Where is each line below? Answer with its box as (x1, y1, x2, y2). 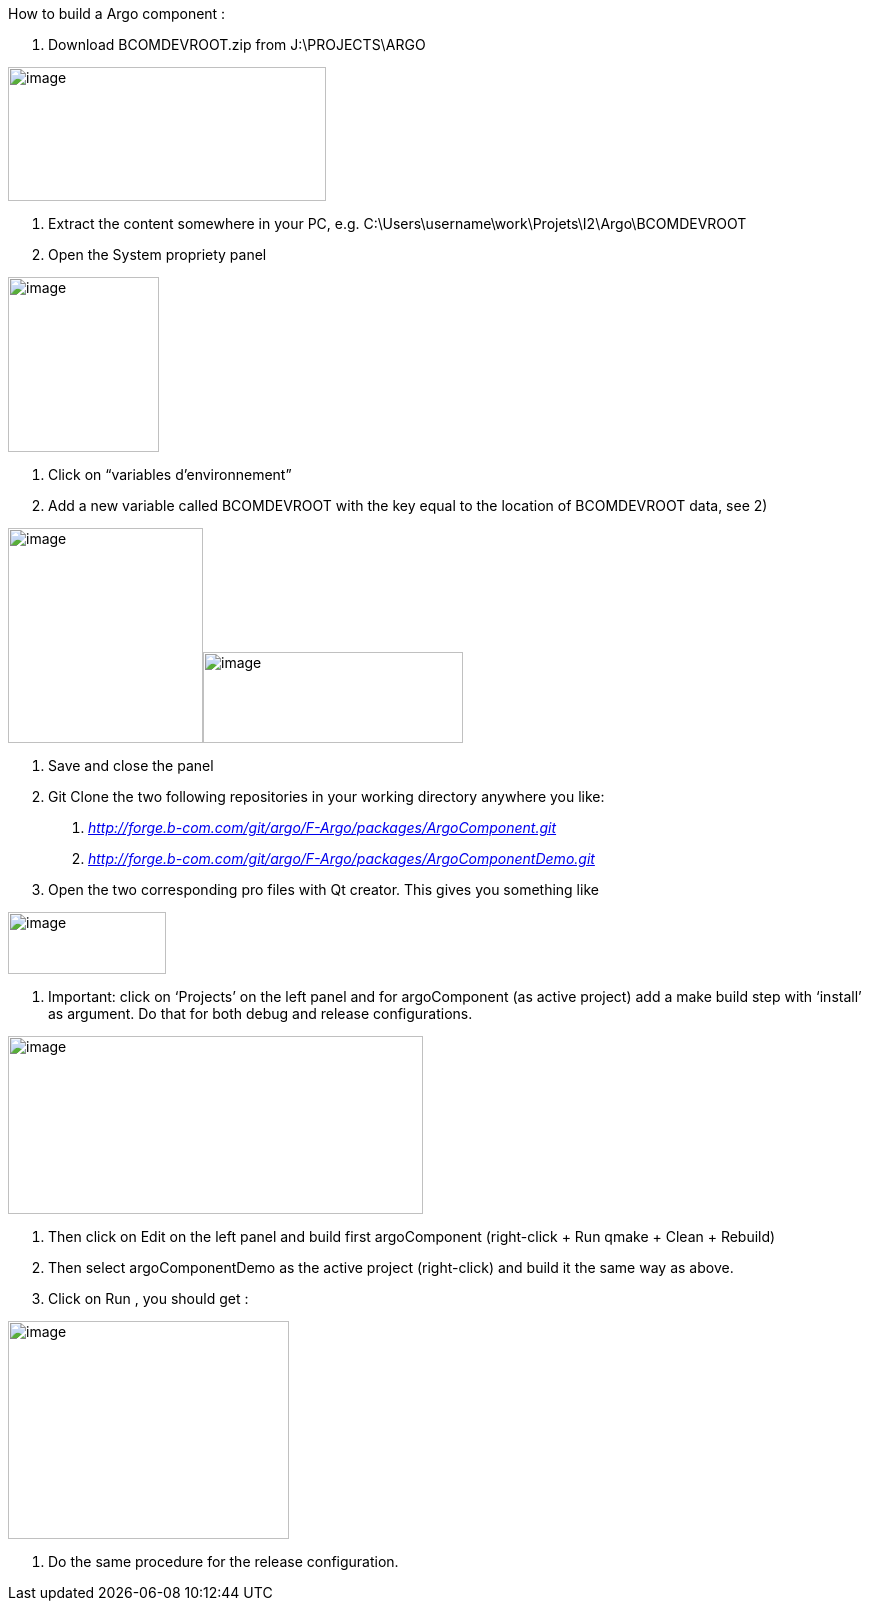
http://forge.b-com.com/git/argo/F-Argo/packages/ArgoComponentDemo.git (88, 850, 595, 867)
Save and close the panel (48, 757, 214, 774)
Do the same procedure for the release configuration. (48, 1553, 399, 1570)
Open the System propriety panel (48, 246, 267, 263)
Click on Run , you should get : (48, 1290, 249, 1307)
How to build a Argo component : (8, 5, 226, 22)
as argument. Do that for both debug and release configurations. (48, 1005, 473, 1022)
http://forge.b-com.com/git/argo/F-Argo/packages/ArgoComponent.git (88, 819, 557, 836)
